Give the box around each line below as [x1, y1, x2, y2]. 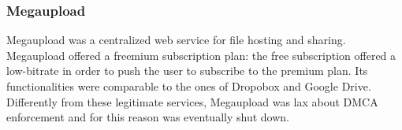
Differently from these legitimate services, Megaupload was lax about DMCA [6, 93, 378, 110]
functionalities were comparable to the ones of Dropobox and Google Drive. [6, 78, 371, 94]
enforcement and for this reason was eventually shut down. [6, 109, 289, 125]
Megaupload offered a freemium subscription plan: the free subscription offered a [6, 46, 396, 63]
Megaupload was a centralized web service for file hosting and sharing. [6, 32, 346, 48]
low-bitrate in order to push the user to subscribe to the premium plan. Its [6, 62, 368, 79]
